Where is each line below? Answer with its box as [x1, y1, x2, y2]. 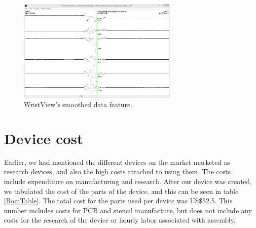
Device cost [4, 128, 83, 148]
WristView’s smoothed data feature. [24, 99, 133, 110]
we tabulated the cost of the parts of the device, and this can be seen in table [4, 186, 239, 196]
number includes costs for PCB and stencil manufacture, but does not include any [4, 205, 252, 215]
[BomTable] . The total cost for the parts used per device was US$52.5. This [4, 195, 233, 206]
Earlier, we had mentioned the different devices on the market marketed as [4, 156, 230, 167]
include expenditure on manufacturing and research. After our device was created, [4, 176, 252, 187]
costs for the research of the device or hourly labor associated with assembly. [4, 215, 236, 225]
